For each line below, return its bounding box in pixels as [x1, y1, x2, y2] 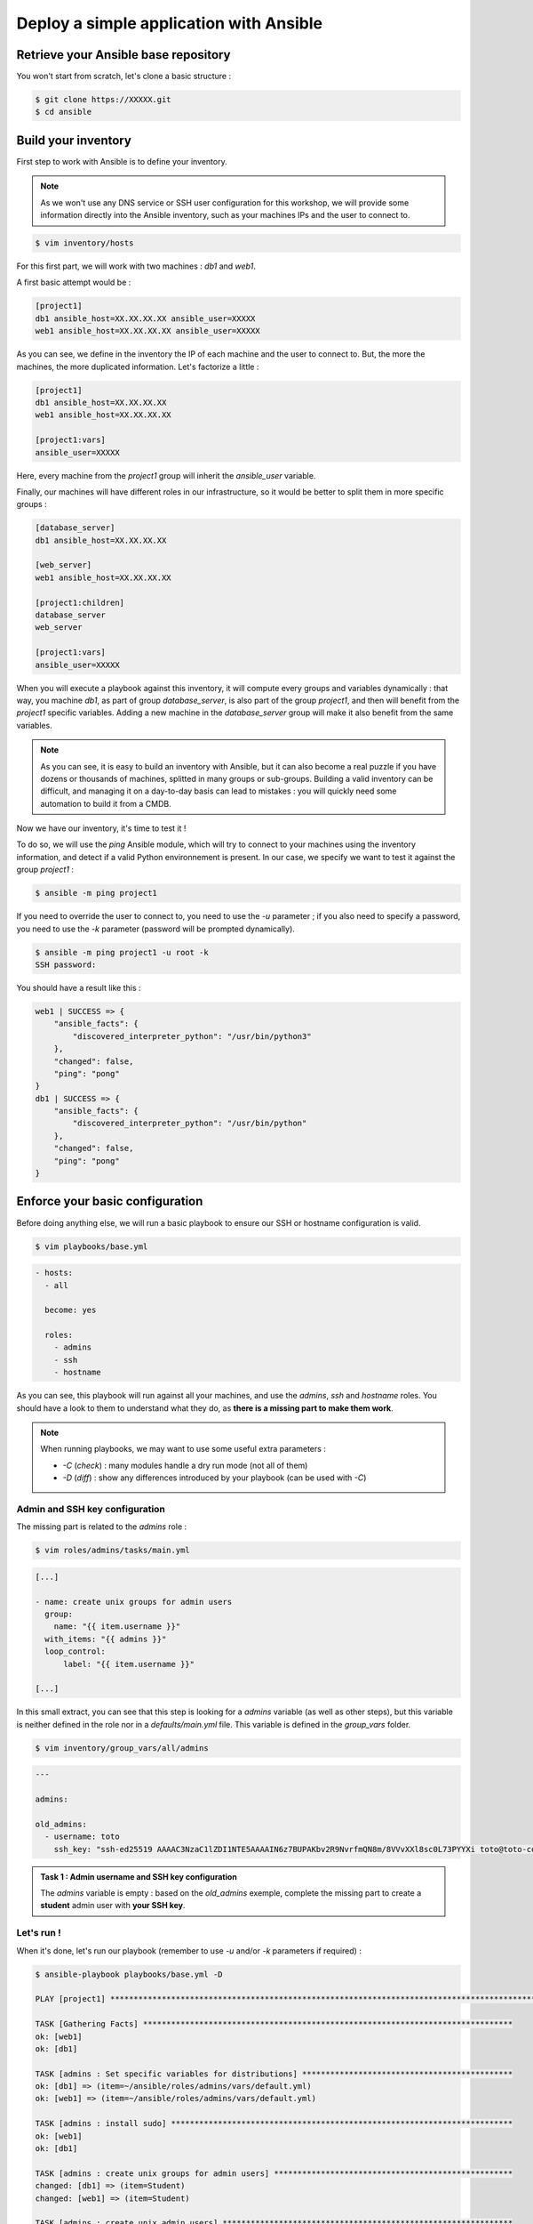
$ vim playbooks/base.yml [35, 1241, 148, 1252]
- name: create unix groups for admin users [35, 1597, 233, 1607]
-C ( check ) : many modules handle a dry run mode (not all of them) [62, 1460, 308, 1471]
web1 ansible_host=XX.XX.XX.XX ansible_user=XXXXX [35, 326, 261, 336]
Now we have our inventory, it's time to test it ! [16, 823, 187, 834]
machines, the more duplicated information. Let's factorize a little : [16, 361, 259, 372]
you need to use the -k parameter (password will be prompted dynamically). [16, 923, 295, 934]
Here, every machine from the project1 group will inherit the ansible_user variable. [16, 470, 316, 480]
